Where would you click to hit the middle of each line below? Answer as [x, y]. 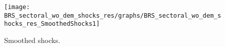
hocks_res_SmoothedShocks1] [52, 24]
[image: [17, 7]
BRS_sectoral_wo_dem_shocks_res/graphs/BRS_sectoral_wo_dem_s [113, 15]
